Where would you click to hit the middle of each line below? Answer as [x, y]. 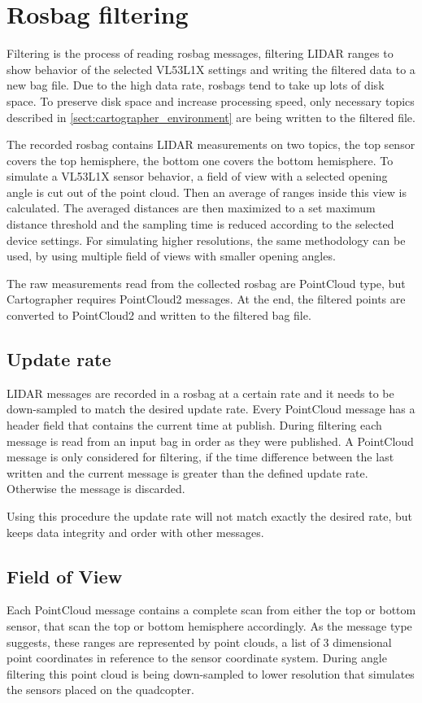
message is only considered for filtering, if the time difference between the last [200, 457]
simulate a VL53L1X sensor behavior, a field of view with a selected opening [197, 176]
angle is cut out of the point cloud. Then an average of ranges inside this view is [207, 192]
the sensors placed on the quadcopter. [100, 690]
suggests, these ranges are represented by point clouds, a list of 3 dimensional [199, 642]
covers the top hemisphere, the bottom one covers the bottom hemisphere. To [200, 160]
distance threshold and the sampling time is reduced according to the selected [200, 224]
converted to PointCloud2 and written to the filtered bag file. [159, 315]
